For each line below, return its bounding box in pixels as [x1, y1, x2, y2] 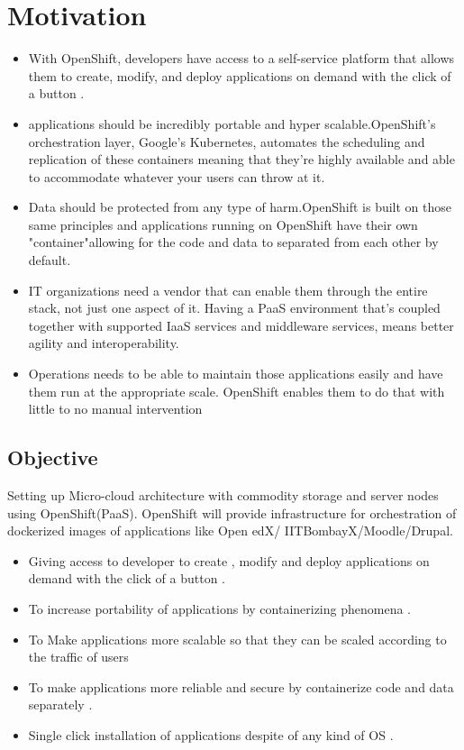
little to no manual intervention [28, 399, 203, 418]
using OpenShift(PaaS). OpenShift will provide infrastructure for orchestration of [7, 503, 457, 522]
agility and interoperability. [28, 334, 179, 352]
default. [28, 251, 71, 270]
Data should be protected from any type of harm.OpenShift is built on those [28, 197, 452, 216]
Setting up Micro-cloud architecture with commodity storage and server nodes [7, 486, 439, 505]
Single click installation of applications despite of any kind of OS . [28, 725, 394, 744]
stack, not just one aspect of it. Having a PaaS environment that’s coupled [28, 298, 441, 317]
